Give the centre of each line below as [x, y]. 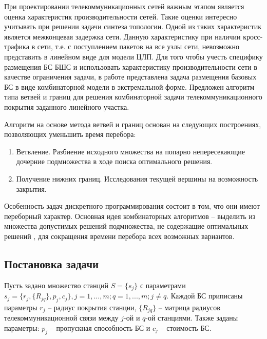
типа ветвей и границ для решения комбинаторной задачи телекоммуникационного [133, 97]
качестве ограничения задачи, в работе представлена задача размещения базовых [130, 77]
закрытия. [31, 188]
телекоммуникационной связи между [61, 318]
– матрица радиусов [189, 307]
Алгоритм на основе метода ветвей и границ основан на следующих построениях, [133, 124]
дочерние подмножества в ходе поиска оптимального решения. [114, 161]
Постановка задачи [52, 263]
